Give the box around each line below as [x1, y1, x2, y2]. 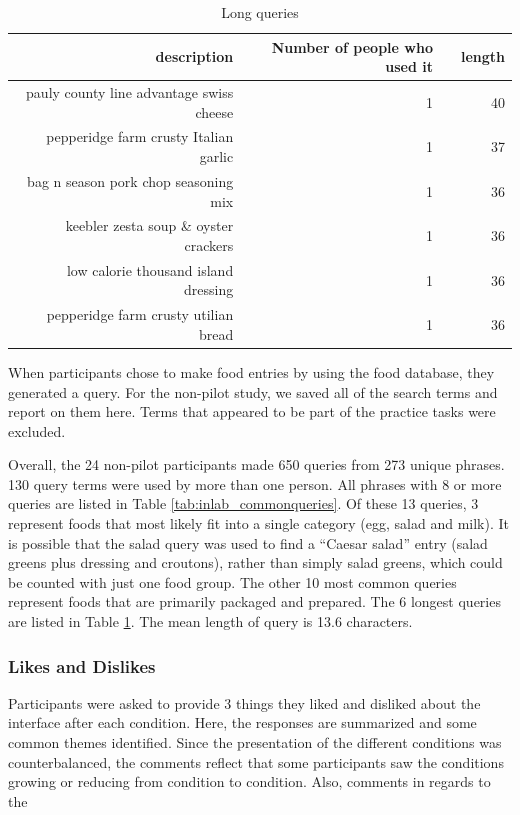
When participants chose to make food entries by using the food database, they [8, 361, 495, 382]
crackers [184, 234, 234, 255]
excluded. [8, 420, 66, 441]
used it [385, 56, 433, 77]
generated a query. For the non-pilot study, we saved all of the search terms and [8, 381, 498, 402]
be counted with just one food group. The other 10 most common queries [8, 571, 457, 592]
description [155, 46, 234, 67]
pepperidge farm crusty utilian [46, 304, 234, 325]
